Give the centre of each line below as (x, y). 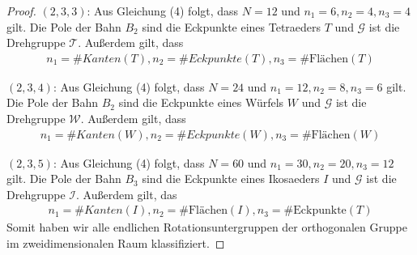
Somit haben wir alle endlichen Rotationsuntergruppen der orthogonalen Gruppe (207, 227)
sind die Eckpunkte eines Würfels (201, 102)
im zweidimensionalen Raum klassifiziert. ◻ (116, 243)
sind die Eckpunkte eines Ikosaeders (231, 178)
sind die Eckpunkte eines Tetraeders (232, 26)
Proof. (21, 11)
